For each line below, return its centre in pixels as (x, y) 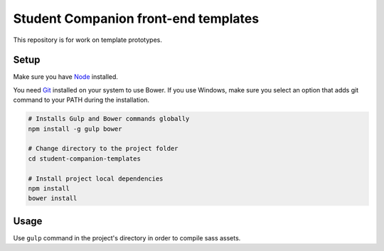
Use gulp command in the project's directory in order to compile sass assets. (127, 237)
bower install (53, 198)
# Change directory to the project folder (103, 149)
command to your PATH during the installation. (81, 100)
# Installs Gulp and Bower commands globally (109, 119)
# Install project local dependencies (96, 178)
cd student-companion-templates (85, 159)
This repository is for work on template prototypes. (88, 40)
